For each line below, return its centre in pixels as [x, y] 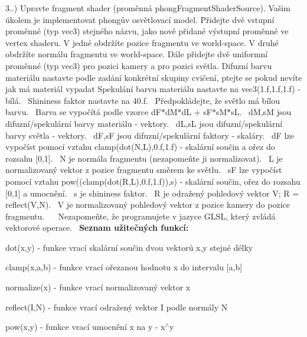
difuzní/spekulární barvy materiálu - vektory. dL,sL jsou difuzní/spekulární [144, 123]
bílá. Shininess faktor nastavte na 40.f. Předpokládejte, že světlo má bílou [143, 100]
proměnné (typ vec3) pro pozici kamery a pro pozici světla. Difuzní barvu [139, 65]
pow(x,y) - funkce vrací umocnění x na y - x [85, 327]
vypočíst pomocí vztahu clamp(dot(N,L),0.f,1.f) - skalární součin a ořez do [140, 147]
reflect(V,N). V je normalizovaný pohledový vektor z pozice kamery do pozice [148, 205]
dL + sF [197, 112]
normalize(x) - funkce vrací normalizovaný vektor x [98, 287]
